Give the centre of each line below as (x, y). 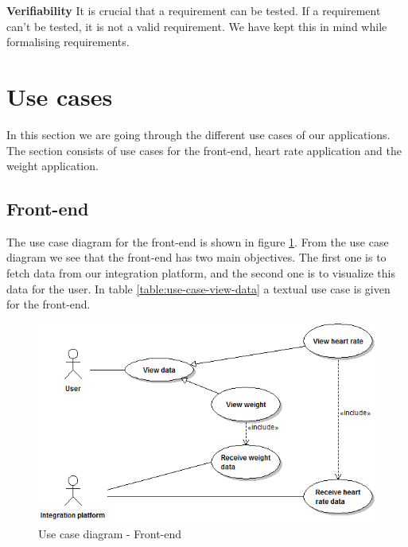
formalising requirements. (68, 42)
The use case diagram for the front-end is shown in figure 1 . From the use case (198, 241)
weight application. (52, 166)
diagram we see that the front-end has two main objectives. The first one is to (196, 257)
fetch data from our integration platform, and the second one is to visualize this (201, 273)
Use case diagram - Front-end (110, 533)
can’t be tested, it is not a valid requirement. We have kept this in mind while (197, 26)
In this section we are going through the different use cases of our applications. (198, 134)
